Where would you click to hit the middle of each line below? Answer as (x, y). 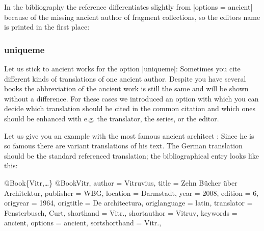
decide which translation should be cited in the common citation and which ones (130, 108)
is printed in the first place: (47, 27)
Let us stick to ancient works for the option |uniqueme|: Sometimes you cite (122, 68)
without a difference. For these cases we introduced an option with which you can (131, 98)
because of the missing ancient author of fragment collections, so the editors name (132, 17)
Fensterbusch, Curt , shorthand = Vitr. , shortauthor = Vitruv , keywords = (121, 212)
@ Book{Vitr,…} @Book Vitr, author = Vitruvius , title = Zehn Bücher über (121, 182)
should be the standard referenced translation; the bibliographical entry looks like (131, 155)
